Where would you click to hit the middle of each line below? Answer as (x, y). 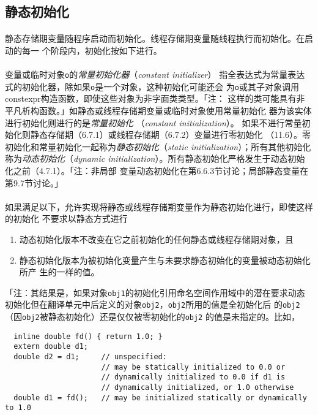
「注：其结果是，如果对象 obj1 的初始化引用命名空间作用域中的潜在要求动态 (155, 292)
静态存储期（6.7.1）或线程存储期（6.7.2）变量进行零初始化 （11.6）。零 (171, 135)
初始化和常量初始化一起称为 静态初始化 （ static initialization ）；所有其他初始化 (158, 146)
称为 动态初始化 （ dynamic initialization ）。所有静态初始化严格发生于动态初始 (155, 158)
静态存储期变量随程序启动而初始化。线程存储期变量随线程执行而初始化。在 (155, 38)
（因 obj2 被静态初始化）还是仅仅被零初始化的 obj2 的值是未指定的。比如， (152, 317)
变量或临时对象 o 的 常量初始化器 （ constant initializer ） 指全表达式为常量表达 (155, 74)
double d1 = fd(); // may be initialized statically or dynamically (160, 398)
